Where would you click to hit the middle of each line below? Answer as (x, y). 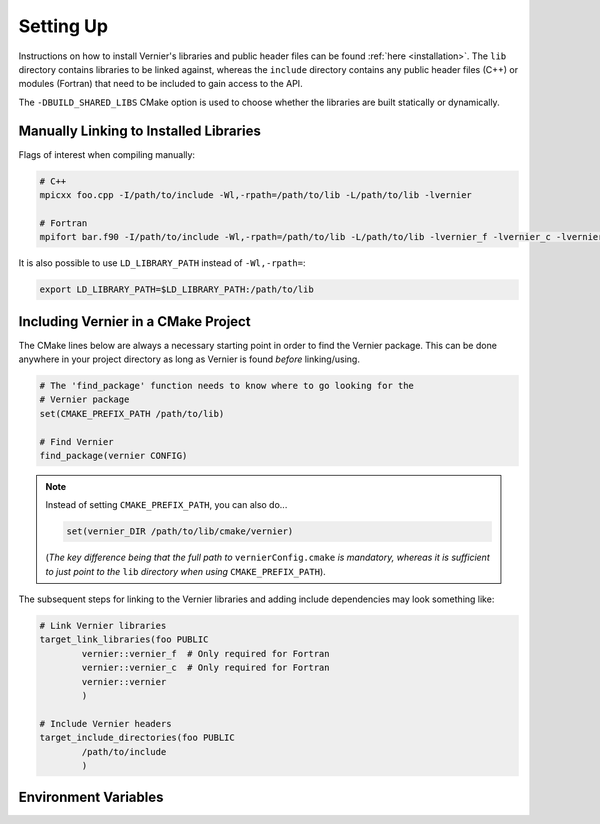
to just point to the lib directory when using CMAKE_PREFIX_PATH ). (186, 571)
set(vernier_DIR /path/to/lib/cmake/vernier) (180, 531)
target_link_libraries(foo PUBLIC (124, 639)
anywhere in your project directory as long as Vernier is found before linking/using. (189, 359)
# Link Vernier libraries (103, 626)
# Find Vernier (76, 441)
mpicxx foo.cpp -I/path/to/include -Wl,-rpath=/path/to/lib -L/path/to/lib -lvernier (255, 195)
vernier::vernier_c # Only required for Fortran (205, 668)
